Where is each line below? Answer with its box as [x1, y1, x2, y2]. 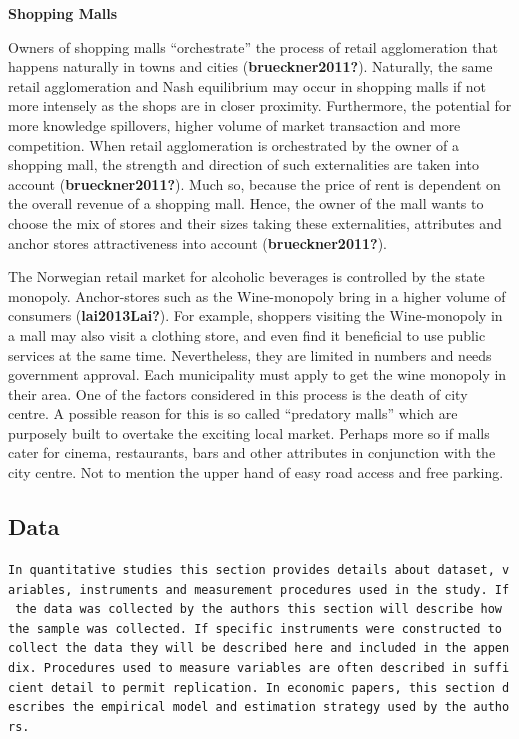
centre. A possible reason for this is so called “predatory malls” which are [8, 403, 458, 424]
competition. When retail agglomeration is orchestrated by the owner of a [8, 134, 460, 155]
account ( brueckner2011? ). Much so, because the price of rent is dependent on [8, 173, 501, 194]
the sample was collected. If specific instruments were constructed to [8, 621, 502, 636]
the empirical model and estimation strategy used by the [72, 700, 467, 715]
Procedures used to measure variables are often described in [43, 661, 467, 676]
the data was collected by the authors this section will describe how [15, 602, 502, 617]
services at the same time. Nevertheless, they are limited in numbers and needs [8, 344, 492, 365]
